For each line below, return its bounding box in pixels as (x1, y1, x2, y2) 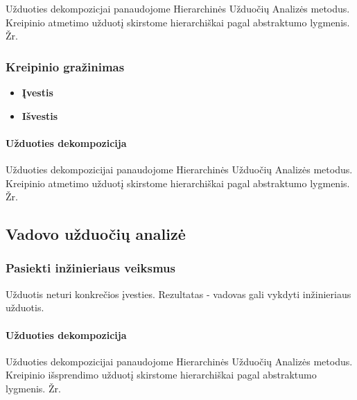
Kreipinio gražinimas (6, 58, 125, 75)
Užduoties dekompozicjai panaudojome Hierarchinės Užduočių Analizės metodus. (6, 1, 350, 15)
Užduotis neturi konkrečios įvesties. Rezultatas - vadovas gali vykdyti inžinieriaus (6, 286, 351, 301)
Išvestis (21, 108, 58, 123)
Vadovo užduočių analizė (6, 223, 186, 245)
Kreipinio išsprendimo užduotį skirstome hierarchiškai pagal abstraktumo (6, 367, 317, 382)
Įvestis (21, 85, 53, 99)
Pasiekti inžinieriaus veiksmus (6, 259, 175, 277)
